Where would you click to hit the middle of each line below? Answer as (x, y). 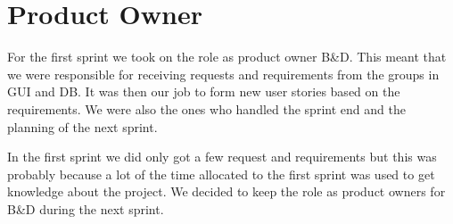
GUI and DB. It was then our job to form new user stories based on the (204, 91)
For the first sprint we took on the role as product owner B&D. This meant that (227, 57)
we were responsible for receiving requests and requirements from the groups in (223, 74)
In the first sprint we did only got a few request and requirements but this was (222, 157)
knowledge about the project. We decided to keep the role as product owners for (226, 191)
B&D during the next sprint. (86, 208)
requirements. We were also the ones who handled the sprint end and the (206, 108)
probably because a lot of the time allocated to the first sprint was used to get (221, 174)
